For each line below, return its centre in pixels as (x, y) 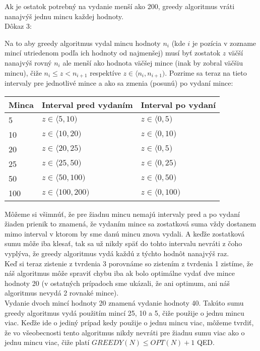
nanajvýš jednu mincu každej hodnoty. (64, 16)
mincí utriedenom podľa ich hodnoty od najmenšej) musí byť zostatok (113, 53)
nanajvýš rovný (28, 62)
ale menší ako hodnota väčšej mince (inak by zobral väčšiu (153, 62)
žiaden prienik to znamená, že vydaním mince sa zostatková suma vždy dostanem (131, 224)
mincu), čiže (23, 72)
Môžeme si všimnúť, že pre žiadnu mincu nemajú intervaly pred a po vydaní (122, 214)
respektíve (105, 72)
